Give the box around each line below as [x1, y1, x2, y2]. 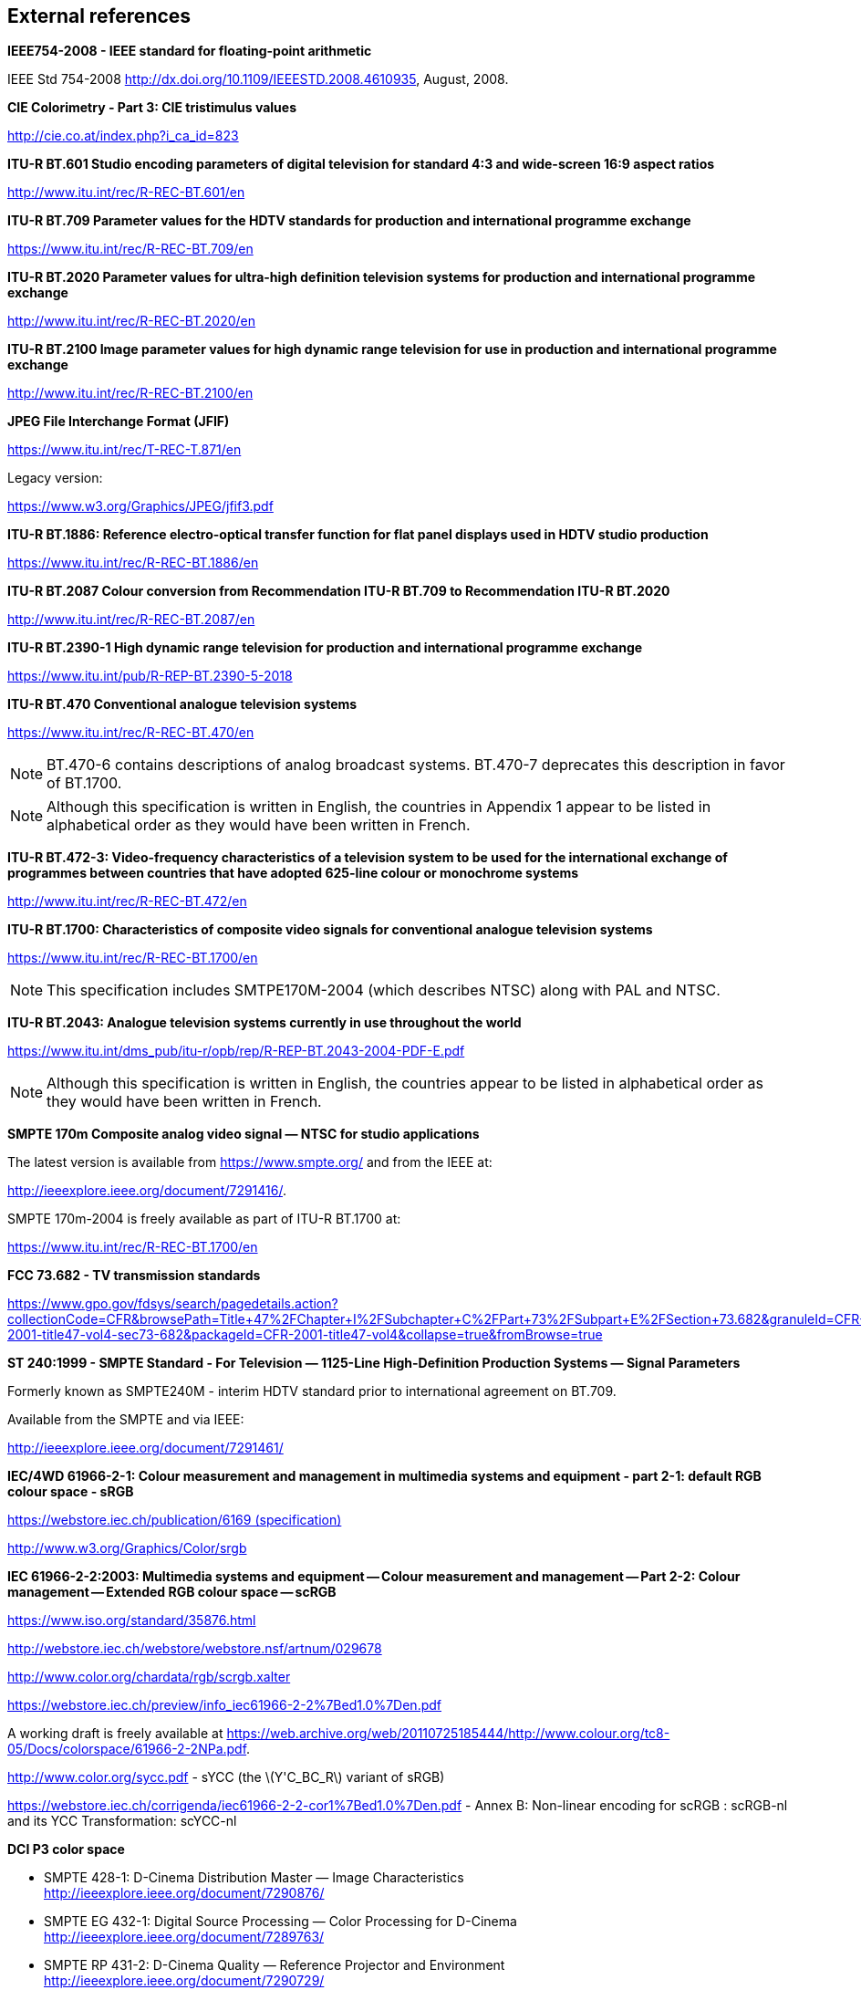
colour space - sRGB [7, 1484, 134, 1500]
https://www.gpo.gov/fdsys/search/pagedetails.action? [7, 1296, 338, 1312]
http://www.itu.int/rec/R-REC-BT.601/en [7, 184, 245, 201]
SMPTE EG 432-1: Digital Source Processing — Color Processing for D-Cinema [44, 1913, 517, 1930]
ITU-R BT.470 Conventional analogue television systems [7, 696, 358, 713]
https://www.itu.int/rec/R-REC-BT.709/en [7, 241, 254, 257]
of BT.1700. [47, 774, 122, 793]
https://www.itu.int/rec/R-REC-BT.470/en [7, 724, 254, 741]
